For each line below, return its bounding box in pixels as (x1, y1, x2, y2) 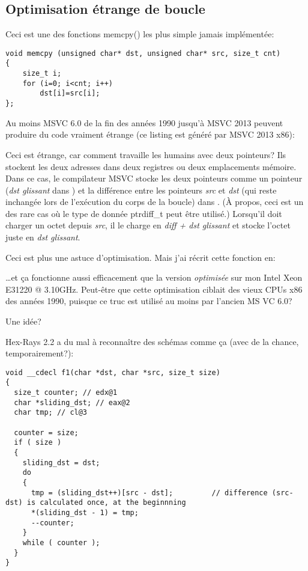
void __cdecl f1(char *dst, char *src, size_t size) (5, 368, 220, 377)
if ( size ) (14, 438, 62, 447)
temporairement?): (5, 347, 74, 359)
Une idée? (5, 315, 41, 328)
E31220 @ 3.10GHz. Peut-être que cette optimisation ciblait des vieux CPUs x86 (5, 282, 303, 295)
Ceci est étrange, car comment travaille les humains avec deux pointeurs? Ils (5, 148, 286, 160)
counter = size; (14, 428, 79, 437)
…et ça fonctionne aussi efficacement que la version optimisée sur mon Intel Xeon (5, 271, 303, 284)
